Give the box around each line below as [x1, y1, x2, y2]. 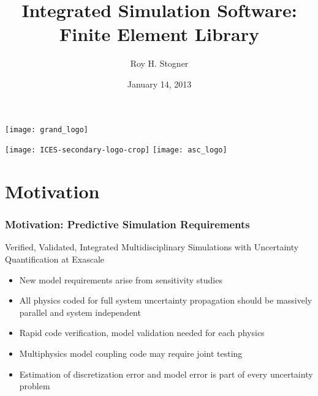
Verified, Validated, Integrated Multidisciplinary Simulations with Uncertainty [5, 241, 299, 253]
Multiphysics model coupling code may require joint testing [19, 346, 243, 359]
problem [19, 379, 50, 392]
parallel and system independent [19, 305, 141, 318]
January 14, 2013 [127, 77, 192, 90]
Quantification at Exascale [5, 253, 105, 265]
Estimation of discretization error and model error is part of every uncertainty [19, 367, 313, 380]
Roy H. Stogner [130, 57, 189, 70]
